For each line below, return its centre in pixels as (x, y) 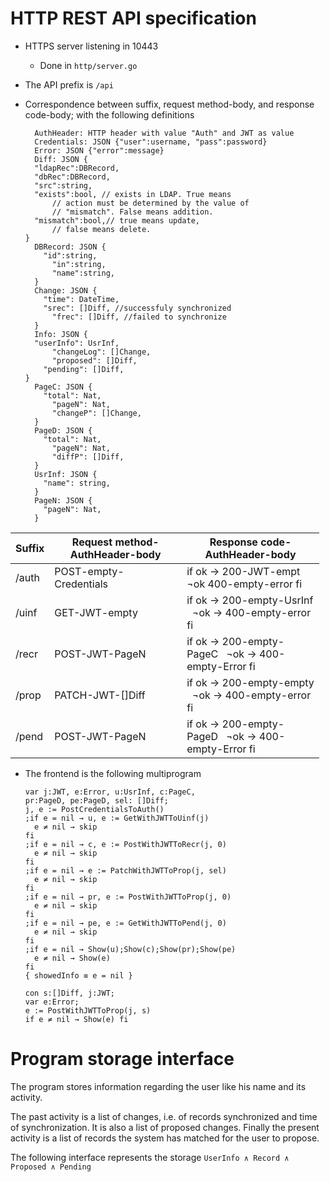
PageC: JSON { (63, 387)
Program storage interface (122, 1059)
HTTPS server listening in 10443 (91, 46)
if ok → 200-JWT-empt (243, 571)
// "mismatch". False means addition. (132, 212)
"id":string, (70, 255)
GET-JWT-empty (96, 612)
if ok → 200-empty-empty (250, 682)
